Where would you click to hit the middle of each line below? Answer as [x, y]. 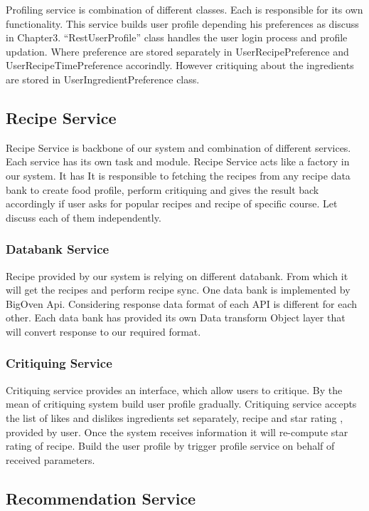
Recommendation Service [101, 498]
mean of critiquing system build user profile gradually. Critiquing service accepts [181, 404]
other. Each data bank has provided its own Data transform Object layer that [176, 318]
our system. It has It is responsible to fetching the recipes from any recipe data [178, 175]
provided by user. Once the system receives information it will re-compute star [177, 432]
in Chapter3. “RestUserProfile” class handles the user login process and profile [177, 37]
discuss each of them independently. [84, 217]
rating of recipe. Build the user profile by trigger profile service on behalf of [170, 446]
